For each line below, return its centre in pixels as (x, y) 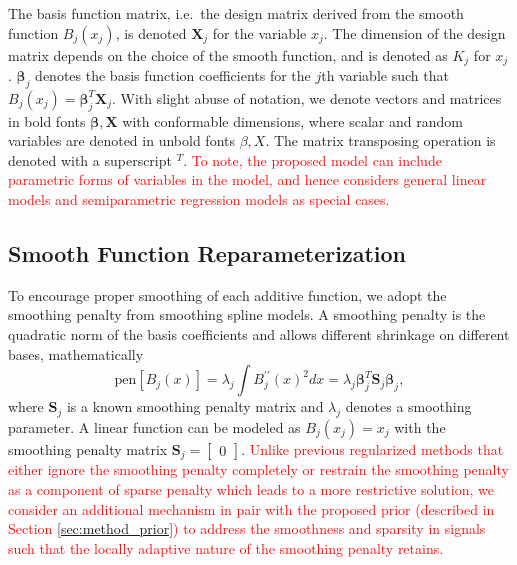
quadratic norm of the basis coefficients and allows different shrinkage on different (259, 334)
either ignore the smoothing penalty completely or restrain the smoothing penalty (258, 469)
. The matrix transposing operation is (380, 140)
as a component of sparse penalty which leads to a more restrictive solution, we (251, 489)
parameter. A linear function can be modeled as (154, 426)
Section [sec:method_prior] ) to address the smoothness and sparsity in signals (247, 528)
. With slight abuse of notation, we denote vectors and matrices (307, 97)
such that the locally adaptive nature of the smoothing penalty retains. (226, 547)
